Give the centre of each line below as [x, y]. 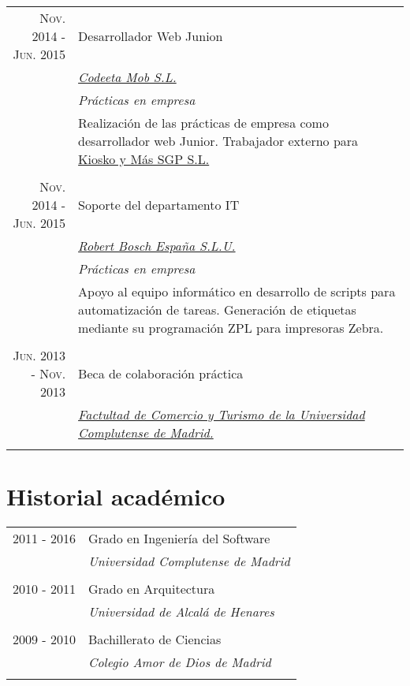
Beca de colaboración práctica [161, 373]
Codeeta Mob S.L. [127, 77]
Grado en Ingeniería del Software [179, 539]
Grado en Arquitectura [151, 589]
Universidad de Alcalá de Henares [181, 612]
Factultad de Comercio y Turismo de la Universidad [222, 414]
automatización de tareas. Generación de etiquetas [217, 309]
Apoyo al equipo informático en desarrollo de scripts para [237, 291]
